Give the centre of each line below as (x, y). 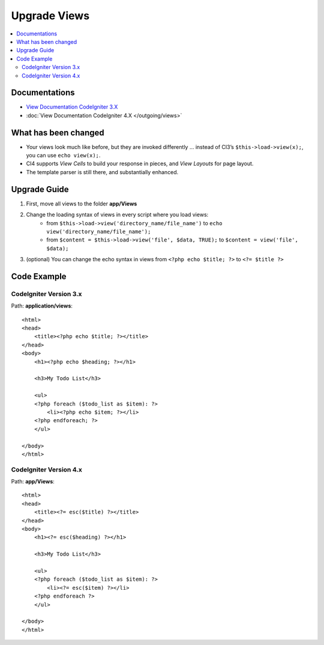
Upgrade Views (50, 16)
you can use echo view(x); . (63, 156)
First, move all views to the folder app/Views (82, 204)
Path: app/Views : (33, 482)
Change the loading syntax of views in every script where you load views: (117, 215)
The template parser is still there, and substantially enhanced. (102, 172)
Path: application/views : (42, 306)
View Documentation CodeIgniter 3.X (72, 107)
